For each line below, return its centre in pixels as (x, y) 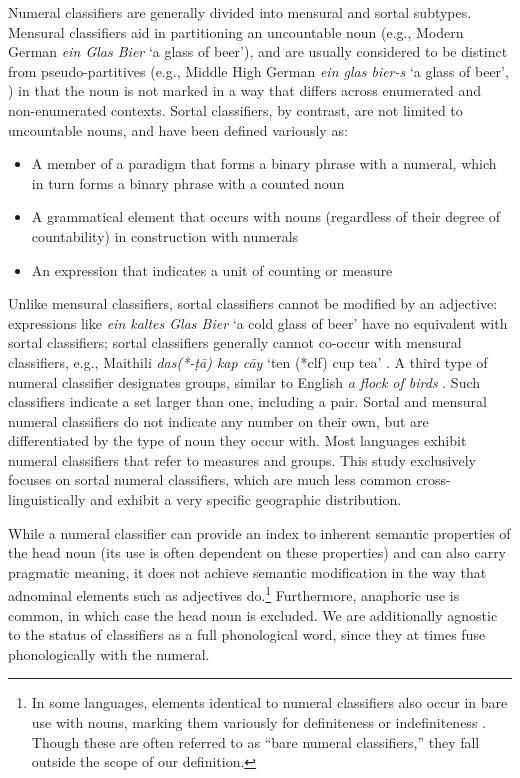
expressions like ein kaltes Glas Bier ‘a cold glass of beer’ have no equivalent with (258, 322)
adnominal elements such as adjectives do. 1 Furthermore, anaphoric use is (234, 594)
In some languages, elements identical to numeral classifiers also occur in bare (269, 702)
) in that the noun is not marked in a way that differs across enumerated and (244, 90)
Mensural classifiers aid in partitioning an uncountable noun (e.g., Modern (236, 31)
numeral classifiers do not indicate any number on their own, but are (218, 420)
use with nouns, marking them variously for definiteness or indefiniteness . (258, 722)
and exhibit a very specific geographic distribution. (246, 499)
